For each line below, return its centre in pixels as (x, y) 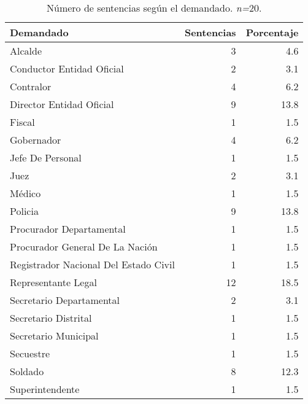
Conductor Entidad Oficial (67, 68)
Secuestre (30, 353)
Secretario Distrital (51, 318)
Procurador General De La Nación (84, 247)
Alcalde (26, 51)
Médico (25, 193)
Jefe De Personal (46, 157)
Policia (24, 211)
